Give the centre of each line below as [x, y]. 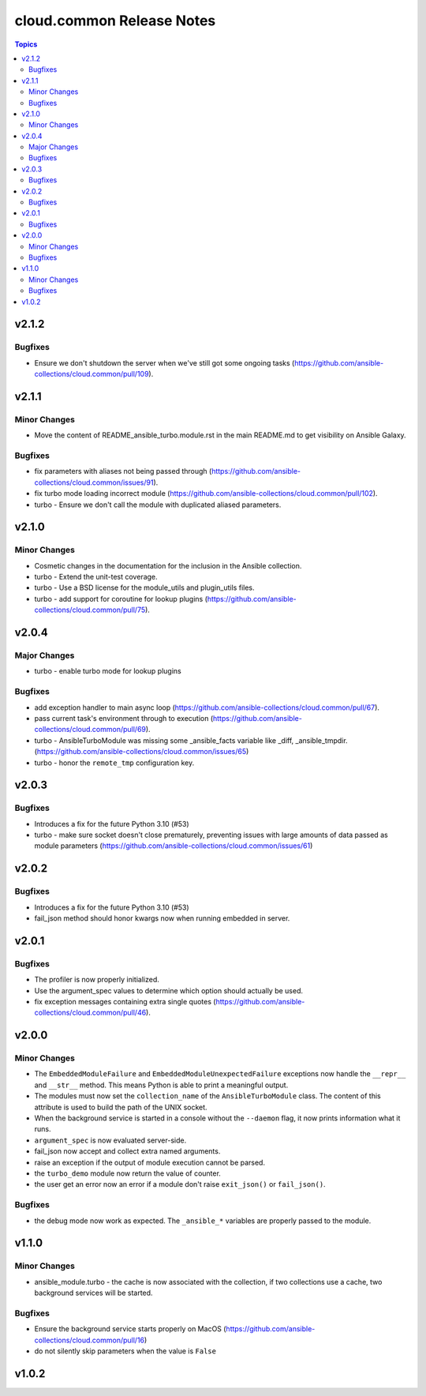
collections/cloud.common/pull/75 [90, 610]
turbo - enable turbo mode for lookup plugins [108, 671]
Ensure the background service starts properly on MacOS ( [130, 1329]
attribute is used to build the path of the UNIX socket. [121, 1107]
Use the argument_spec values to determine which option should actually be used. [169, 990]
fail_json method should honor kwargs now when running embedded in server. [162, 918]
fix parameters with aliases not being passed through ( [123, 471]
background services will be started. [93, 1293]
